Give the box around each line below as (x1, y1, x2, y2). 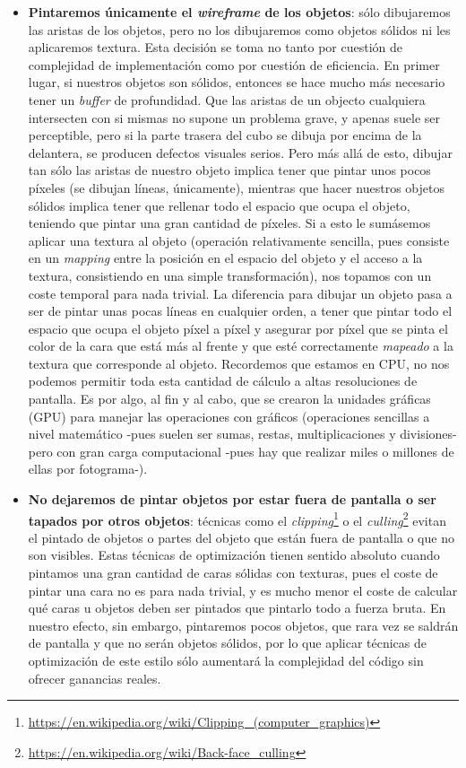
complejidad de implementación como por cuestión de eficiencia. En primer (28, 55, 440, 74)
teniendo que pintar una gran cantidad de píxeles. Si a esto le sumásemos (28, 214, 431, 232)
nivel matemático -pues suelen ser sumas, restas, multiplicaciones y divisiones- (28, 424, 457, 443)
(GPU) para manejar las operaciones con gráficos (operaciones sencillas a (28, 406, 430, 425)
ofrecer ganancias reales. (28, 668, 161, 687)
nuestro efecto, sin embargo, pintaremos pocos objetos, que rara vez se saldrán (28, 615, 459, 634)
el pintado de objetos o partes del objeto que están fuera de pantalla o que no (28, 528, 454, 546)
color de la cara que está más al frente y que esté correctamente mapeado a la (28, 336, 453, 355)
